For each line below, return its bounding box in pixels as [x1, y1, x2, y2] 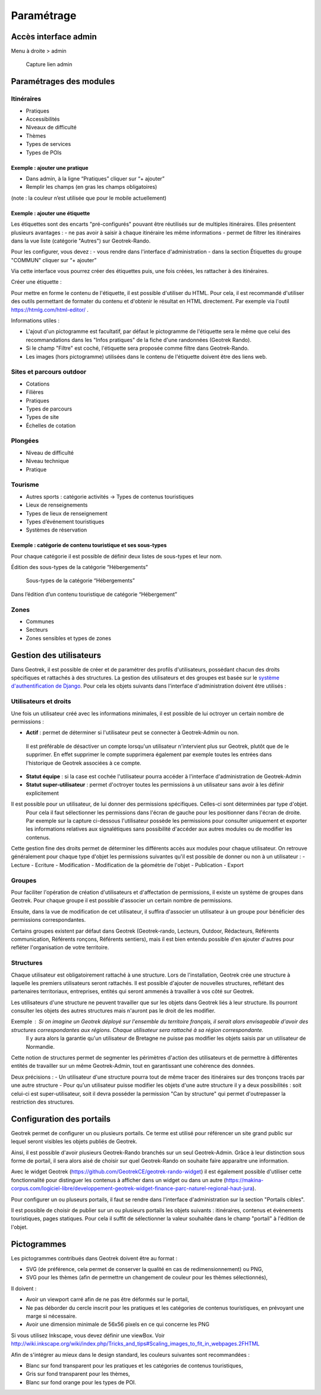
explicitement [26, 790, 59, 797]
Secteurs [26, 626, 48, 633]
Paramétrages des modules [11, 76, 115, 86]
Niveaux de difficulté [26, 124, 77, 131]
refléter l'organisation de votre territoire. [11, 944, 109, 951]
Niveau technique [26, 458, 70, 465]
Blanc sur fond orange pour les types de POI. [26, 1378, 137, 1385]
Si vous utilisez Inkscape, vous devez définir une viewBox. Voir [11, 1332, 165, 1339]
